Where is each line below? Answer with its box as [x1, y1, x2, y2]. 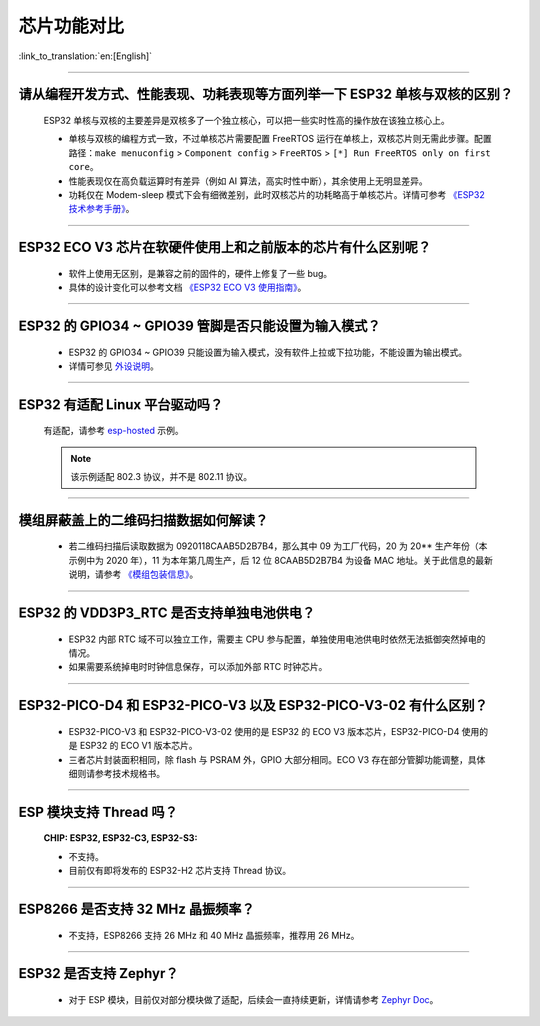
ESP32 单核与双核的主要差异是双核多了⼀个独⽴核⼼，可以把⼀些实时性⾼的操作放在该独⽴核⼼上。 [43, 114, 450, 126]
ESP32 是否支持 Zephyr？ [18, 965, 179, 982]
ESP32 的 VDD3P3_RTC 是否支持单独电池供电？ [18, 605, 315, 622]
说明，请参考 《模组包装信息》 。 [68, 568, 199, 580]
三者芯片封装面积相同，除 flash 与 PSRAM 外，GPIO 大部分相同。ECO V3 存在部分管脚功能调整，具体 [68, 753, 486, 765]
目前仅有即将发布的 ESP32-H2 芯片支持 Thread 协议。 [68, 865, 292, 877]
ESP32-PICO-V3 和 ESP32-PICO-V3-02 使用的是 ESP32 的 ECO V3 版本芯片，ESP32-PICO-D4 [68, 725, 460, 737]
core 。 [68, 161, 99, 173]
